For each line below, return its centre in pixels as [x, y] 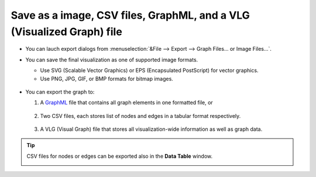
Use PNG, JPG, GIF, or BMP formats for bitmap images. [107, 78]
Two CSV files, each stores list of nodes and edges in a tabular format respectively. [140, 116]
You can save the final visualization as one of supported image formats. [112, 60]
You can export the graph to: [60, 92]
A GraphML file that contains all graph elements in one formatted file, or [126, 103]
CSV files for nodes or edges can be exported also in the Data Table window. [120, 156]
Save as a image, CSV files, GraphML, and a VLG [130, 15]
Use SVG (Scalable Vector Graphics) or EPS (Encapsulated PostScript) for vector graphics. [149, 71]
